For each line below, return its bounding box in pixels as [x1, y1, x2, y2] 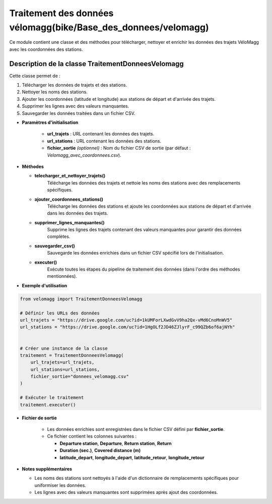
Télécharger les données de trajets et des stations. [22, 82, 127, 88]
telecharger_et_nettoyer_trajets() [34, 173, 106, 179]
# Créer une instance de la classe [20, 345, 108, 351]
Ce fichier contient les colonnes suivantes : [47, 433, 137, 439]
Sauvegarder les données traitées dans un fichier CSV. [22, 110, 135, 116]
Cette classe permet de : [9, 73, 60, 79]
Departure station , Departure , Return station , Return [59, 440, 172, 446]
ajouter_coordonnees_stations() [34, 196, 103, 202]
